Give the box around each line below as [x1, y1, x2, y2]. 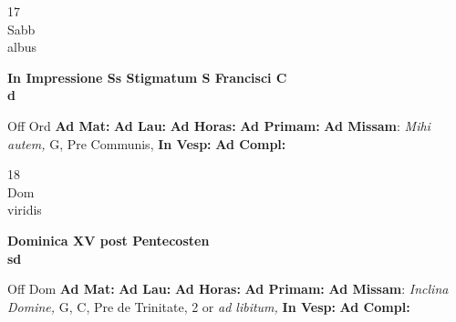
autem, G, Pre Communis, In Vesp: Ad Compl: [7, 134, 286, 153]
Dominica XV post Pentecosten [7, 230, 210, 249]
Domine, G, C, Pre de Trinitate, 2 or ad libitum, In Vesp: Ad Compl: [7, 297, 410, 316]
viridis [7, 200, 42, 219]
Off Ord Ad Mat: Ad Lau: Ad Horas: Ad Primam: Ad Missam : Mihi [7, 116, 430, 135]
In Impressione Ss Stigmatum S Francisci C [7, 67, 287, 86]
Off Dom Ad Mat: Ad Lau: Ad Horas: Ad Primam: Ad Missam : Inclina [7, 279, 449, 298]
